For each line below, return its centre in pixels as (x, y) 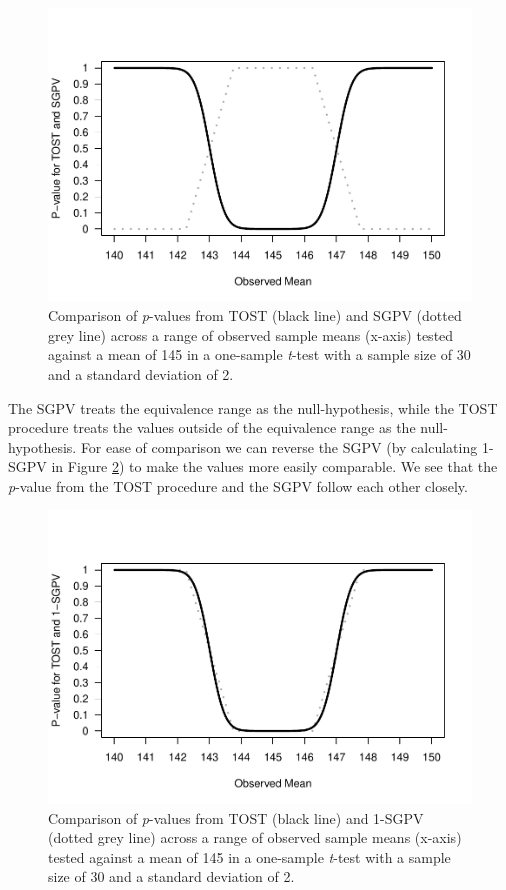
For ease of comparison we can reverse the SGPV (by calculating (279, 446)
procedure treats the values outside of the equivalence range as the (212, 427)
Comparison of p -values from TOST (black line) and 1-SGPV (236, 817)
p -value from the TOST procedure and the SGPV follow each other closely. (238, 485)
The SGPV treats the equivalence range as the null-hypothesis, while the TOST (253, 407)
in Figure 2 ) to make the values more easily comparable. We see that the (274, 466)
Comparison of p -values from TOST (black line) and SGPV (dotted (255, 315)
